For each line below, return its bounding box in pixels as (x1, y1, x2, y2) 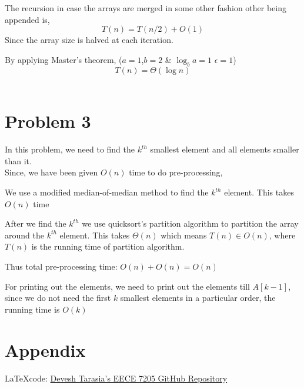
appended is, (5, 13, 50, 25)
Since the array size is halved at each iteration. (5, 34, 173, 46)
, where (269, 228, 296, 241)
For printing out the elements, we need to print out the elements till (5, 280, 250, 292)
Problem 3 (5, 109, 91, 133)
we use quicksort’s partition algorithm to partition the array (82, 217, 299, 230)
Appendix (5, 337, 86, 362)
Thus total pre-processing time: (5, 260, 118, 273)
